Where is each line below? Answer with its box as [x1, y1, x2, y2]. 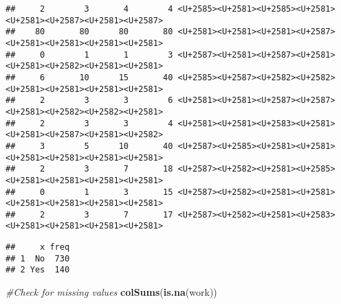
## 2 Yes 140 [5, 265, 70, 275]
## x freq [5, 242, 70, 253]
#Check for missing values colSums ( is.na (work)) [5, 285, 217, 299]
